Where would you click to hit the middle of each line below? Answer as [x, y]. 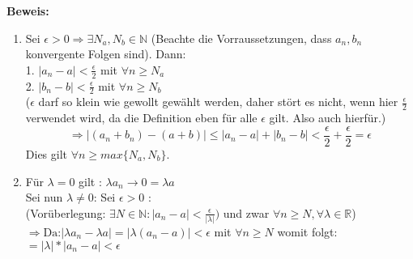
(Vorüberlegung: [66, 212]
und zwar [246, 212]
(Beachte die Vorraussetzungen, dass [241, 38]
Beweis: [28, 11]
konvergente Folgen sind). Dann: [106, 54]
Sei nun [44, 197]
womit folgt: [307, 232]
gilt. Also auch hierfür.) [328, 118]
